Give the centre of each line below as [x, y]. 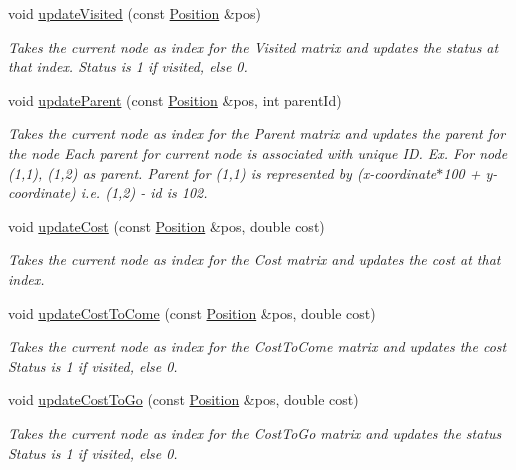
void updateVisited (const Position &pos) [134, 13]
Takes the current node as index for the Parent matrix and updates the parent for [257, 133]
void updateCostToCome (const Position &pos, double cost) [192, 312]
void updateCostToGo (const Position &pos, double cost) [183, 399]
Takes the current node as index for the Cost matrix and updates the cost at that [254, 259]
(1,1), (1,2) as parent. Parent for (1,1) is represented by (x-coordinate [222, 172]
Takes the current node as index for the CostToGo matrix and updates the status [255, 432]
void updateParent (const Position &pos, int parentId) [175, 99]
